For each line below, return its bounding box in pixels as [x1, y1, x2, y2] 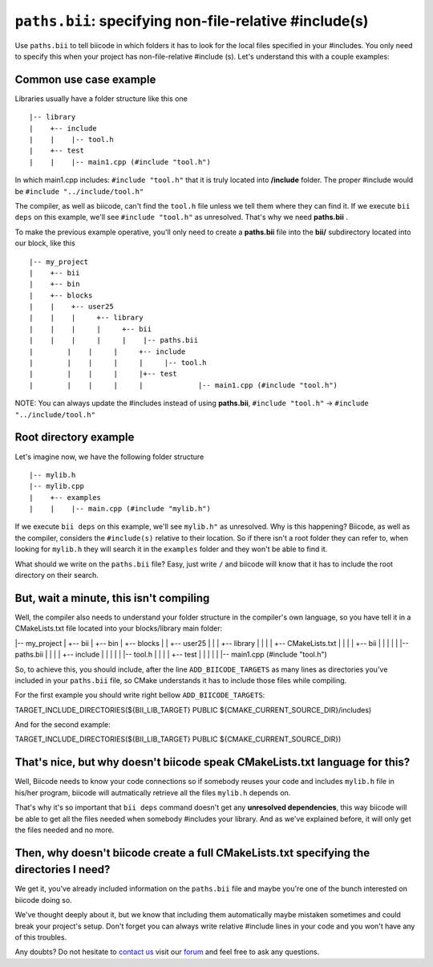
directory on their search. [14, 571, 99, 580]
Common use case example [14, 72, 156, 86]
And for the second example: [14, 720, 111, 729]
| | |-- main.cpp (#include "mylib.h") [29, 504, 212, 514]
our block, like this [14, 238, 75, 248]
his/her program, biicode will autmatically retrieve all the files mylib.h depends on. [14, 787, 291, 798]
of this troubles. [14, 932, 67, 942]
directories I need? [14, 863, 111, 876]
